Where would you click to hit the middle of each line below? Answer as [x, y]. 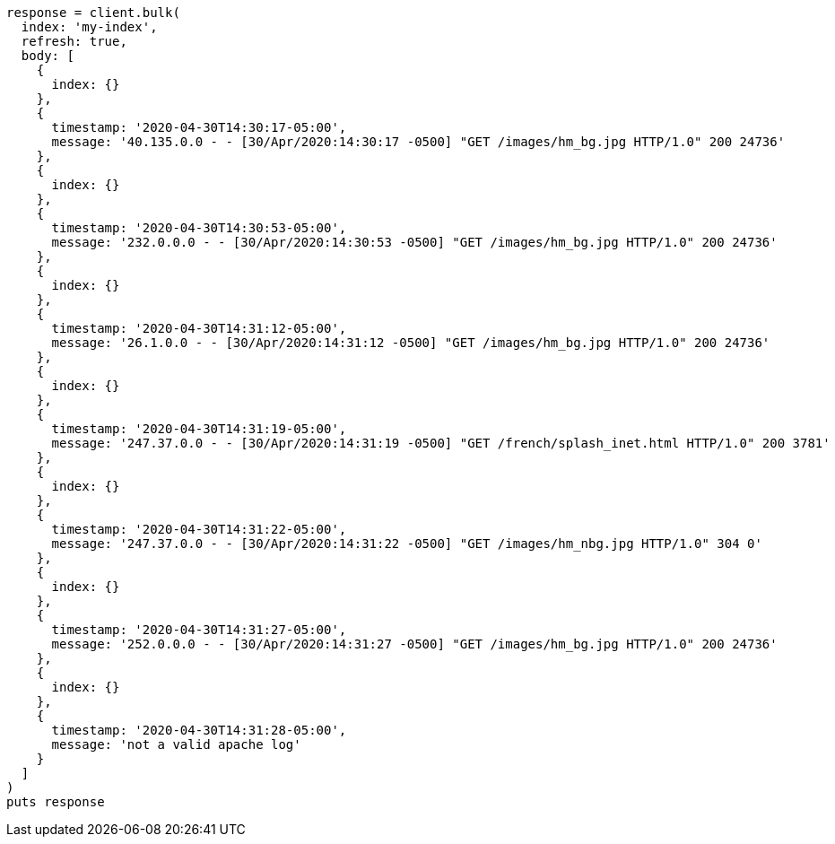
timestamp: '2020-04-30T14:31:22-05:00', [199, 529]
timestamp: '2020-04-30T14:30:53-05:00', [199, 228]
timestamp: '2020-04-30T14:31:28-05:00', [199, 730]
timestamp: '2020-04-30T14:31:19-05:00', [199, 429]
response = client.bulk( [93, 13]
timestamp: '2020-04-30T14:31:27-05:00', [199, 630]
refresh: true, [74, 41]
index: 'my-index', [89, 27]
